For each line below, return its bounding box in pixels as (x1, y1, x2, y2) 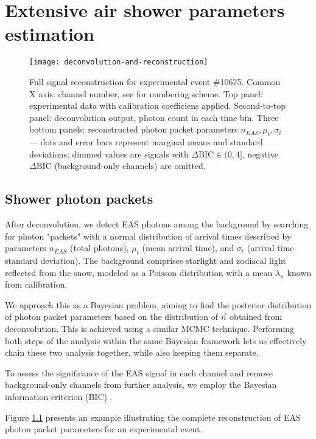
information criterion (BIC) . (5, 390, 113, 403)
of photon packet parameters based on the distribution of (5, 310, 218, 323)
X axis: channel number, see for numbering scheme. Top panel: (29, 87, 263, 100)
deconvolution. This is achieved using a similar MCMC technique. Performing (5, 322, 295, 335)
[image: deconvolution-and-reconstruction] (29, 58, 208, 67)
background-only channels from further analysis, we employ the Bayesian (5, 378, 277, 391)
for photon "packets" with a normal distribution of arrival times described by (5, 229, 292, 242)
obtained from (230, 310, 283, 323)
